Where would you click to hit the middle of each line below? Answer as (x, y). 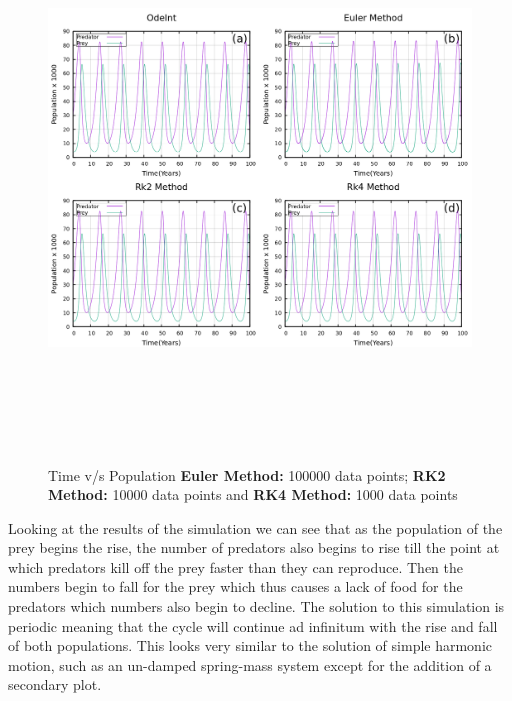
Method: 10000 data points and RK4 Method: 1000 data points (253, 494)
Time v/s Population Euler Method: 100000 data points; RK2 (247, 474)
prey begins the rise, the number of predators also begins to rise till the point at (254, 547)
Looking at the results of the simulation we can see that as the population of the (255, 527)
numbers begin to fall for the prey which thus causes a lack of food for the (235, 586)
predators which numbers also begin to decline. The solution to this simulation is (256, 606)
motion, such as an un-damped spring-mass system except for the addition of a (250, 664)
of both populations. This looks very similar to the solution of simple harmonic (250, 645)
